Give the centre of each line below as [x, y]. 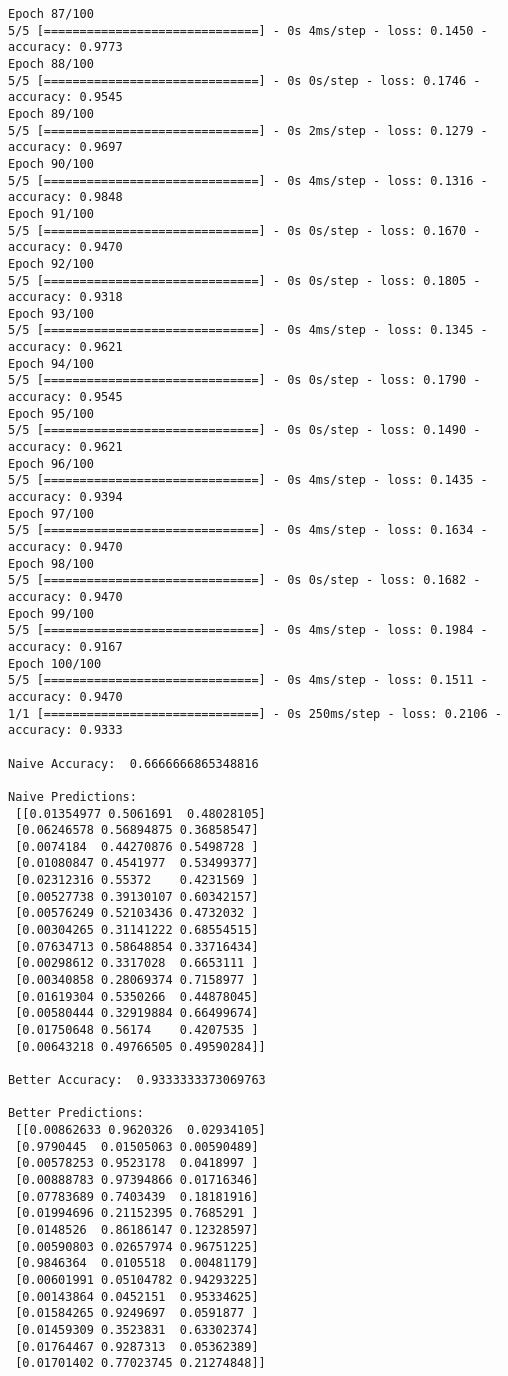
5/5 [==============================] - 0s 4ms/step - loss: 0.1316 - [248, 180]
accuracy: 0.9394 [65, 497]
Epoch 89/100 [51, 113]
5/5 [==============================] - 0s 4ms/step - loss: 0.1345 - [248, 330]
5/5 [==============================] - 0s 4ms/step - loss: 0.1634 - [248, 530]
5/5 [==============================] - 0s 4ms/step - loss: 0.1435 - [248, 480]
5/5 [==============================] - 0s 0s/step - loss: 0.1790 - [244, 380]
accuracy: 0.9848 [65, 197]
